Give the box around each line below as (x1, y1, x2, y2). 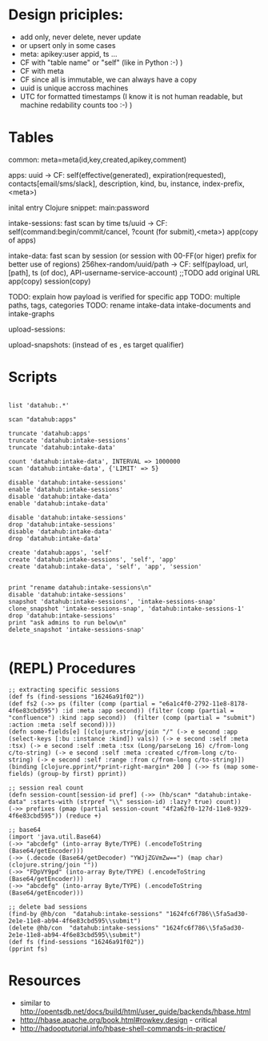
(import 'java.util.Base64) (8, 833, 102, 841)
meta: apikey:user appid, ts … (19, 49, 118, 58)
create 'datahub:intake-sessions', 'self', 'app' (8, 555, 178, 564)
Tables (8, 128, 54, 147)
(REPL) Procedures (8, 659, 136, 677)
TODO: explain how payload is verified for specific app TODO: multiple (8, 291, 241, 301)
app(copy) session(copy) (8, 276, 91, 286)
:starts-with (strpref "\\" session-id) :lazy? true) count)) (29, 798, 242, 806)
